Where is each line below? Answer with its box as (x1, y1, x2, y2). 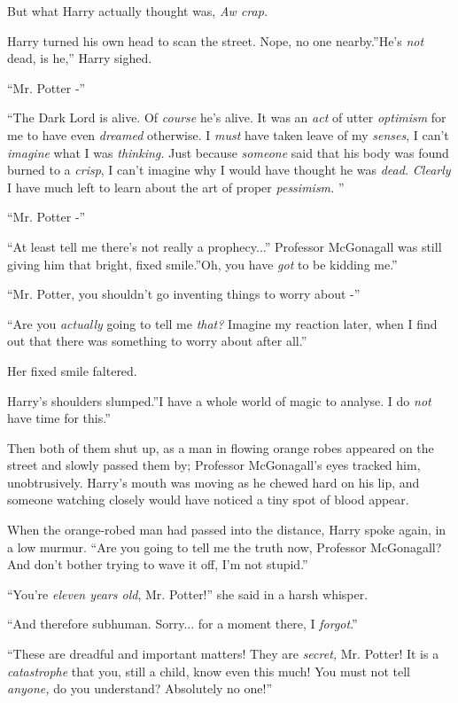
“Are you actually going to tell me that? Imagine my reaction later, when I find (7, 314, 438, 332)
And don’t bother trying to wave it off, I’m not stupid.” (7, 555, 308, 574)
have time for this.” (7, 409, 111, 427)
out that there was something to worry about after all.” (7, 332, 307, 350)
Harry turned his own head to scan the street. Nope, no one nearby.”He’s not (7, 31, 424, 50)
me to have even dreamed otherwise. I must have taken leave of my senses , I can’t (7, 125, 449, 144)
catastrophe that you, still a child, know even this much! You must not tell (7, 661, 410, 680)
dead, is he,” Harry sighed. (7, 49, 152, 67)
